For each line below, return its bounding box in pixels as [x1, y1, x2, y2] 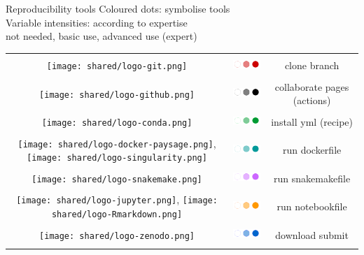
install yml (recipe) [271, 114, 353, 129]
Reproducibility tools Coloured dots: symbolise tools [6, 1, 230, 15]
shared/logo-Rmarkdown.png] [51, 210, 183, 220]
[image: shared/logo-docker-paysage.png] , [17, 136, 216, 150]
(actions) [293, 93, 331, 108]
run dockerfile [282, 143, 342, 157]
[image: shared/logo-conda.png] [41, 117, 192, 128]
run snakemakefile [274, 170, 351, 185]
